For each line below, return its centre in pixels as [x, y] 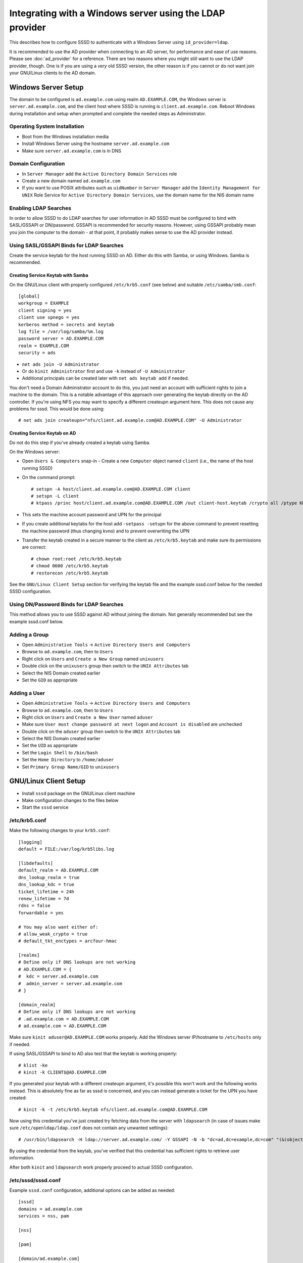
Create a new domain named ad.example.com [71, 181]
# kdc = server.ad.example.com [58, 977]
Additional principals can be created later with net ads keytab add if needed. [106, 378]
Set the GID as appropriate [50, 680]
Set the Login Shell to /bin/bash [60, 752]
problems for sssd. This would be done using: [57, 409]
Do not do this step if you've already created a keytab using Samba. [80, 443]
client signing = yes [45, 310]
